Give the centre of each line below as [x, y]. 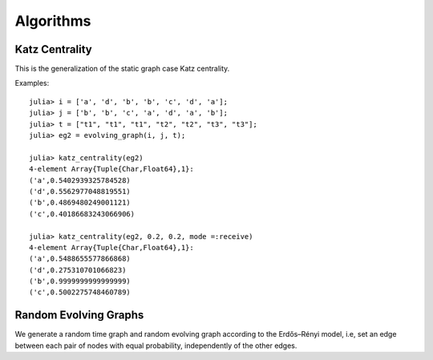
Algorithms [53, 21]
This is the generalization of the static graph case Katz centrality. [122, 69]
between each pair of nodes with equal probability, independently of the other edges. [156, 346]
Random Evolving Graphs [79, 316]
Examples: [32, 83]
